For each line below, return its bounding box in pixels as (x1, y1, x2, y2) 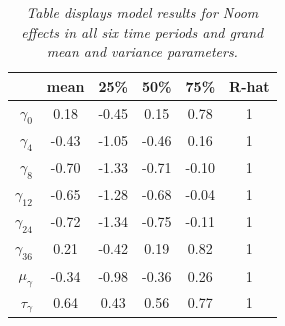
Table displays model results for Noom (26, 2, 259, 22)
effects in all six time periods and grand (21, 21, 264, 42)
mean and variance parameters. (46, 41, 238, 62)
